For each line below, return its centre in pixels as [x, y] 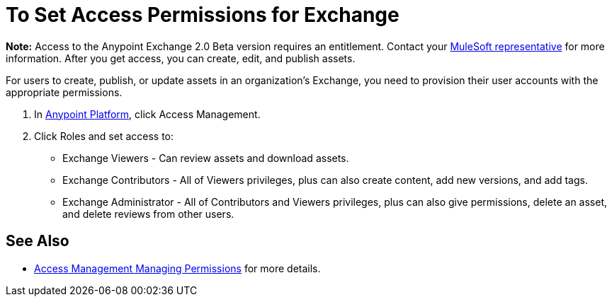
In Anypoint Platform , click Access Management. [147, 114]
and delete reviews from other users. [148, 214]
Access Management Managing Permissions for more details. [177, 268]
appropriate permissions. [64, 92]
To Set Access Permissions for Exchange [203, 15]
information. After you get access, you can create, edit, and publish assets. [181, 58]
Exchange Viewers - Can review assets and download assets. [206, 158]
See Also [38, 241]
